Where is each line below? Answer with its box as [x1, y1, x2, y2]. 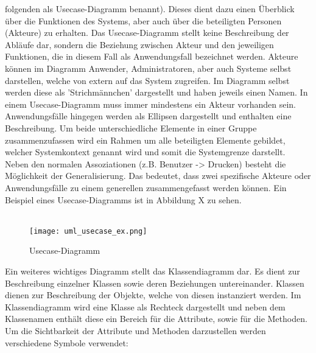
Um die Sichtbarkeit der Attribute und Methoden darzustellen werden [5, 324, 266, 337]
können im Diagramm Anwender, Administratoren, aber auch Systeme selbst [5, 61, 292, 74]
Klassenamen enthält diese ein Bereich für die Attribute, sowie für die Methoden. [5, 312, 307, 325]
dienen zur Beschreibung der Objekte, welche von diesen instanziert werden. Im [5, 288, 301, 301]
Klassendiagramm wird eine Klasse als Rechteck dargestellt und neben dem [5, 300, 286, 313]
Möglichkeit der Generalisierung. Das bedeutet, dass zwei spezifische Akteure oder [5, 169, 311, 182]
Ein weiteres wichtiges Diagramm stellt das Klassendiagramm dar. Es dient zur [5, 264, 300, 277]
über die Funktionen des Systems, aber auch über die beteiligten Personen [5, 14, 282, 27]
